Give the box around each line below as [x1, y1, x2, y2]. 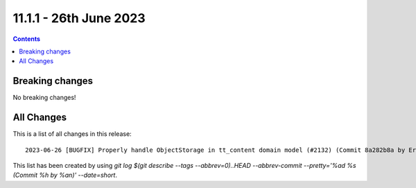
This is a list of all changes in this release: [12, 130, 132, 138]
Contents [12, 35, 41, 43]
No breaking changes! [12, 94, 76, 102]
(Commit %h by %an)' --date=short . [12, 171, 118, 180]
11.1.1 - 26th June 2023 [12, 10, 146, 26]
